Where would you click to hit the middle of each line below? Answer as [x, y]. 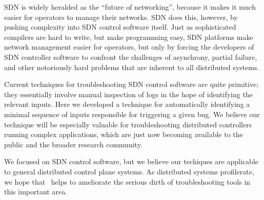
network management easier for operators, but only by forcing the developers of [129, 47]
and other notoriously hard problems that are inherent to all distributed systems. [132, 67]
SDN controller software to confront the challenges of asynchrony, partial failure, [131, 57]
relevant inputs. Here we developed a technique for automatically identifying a [127, 104]
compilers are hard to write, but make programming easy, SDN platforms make [129, 37]
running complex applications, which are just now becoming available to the [124, 134]
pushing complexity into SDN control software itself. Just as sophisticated [120, 27]
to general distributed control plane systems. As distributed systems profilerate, [129, 171]
